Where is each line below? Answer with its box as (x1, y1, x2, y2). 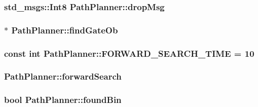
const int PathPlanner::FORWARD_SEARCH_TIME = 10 (4, 47, 254, 59)
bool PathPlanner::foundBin (4, 93, 122, 106)
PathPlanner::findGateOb (11, 23, 118, 36)
